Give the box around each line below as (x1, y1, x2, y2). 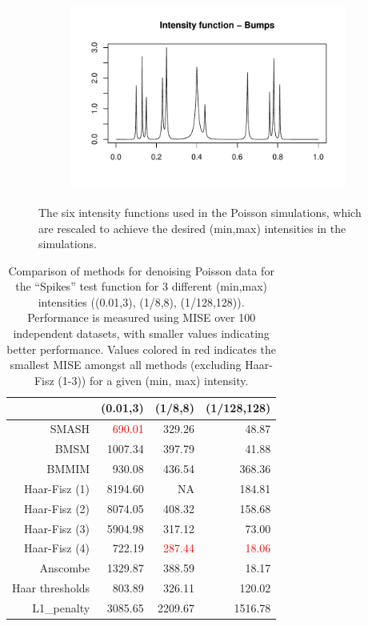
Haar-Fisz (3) (24, 520, 90, 536)
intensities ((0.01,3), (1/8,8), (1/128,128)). (38, 293, 245, 310)
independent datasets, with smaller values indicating (13, 325, 270, 342)
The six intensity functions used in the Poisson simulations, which (38, 203, 362, 220)
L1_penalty (32, 599, 90, 616)
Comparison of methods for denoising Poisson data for (8, 262, 274, 279)
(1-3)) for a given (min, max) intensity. (58, 371, 249, 388)
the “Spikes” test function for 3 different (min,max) (15, 278, 268, 295)
